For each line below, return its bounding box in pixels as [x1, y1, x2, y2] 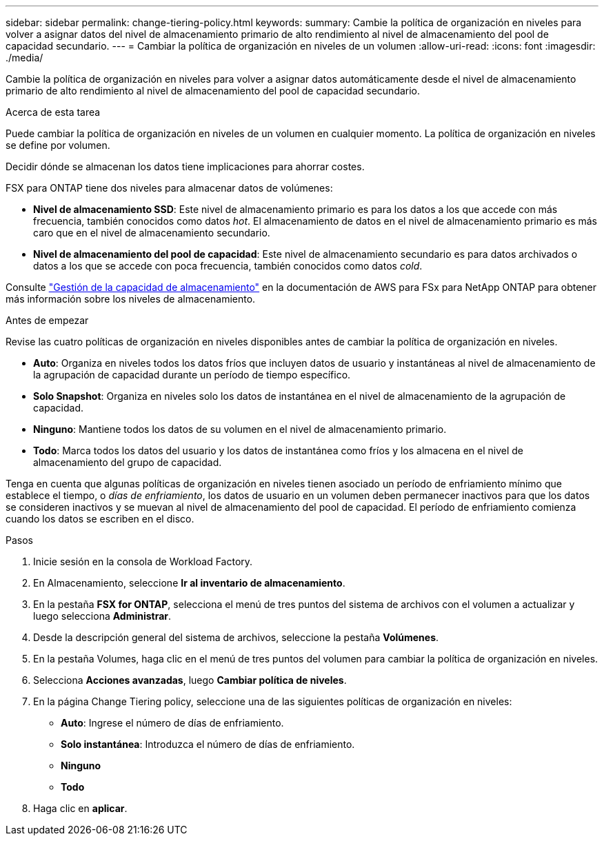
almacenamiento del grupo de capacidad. [33, 456, 222, 468]
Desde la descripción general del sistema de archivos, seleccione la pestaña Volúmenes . [33, 631, 439, 643]
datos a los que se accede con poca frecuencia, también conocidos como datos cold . [33, 260, 423, 272]
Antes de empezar [6, 314, 89, 326]
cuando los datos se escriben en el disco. [6, 513, 194, 525]
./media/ [6, 52, 43, 63]
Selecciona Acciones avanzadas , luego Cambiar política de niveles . [33, 674, 347, 686]
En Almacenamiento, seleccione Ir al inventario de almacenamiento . [33, 577, 345, 589]
